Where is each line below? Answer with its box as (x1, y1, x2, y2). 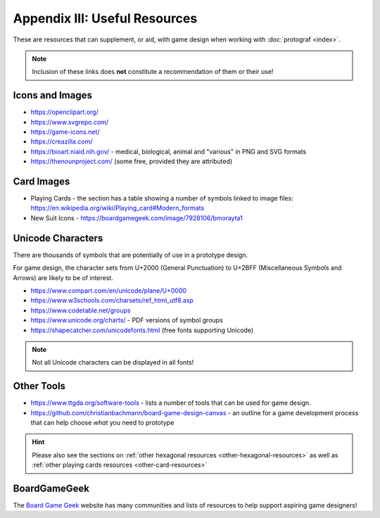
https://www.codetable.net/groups (30, 306, 132, 315)
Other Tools (13, 380, 66, 392)
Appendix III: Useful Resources (13, 11, 198, 26)
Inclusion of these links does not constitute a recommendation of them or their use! (32, 68, 274, 76)
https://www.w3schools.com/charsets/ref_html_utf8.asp (30, 296, 194, 305)
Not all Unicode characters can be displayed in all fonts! (32, 358, 194, 367)
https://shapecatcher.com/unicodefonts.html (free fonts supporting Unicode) (30, 326, 254, 334)
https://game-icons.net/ (30, 127, 100, 137)
